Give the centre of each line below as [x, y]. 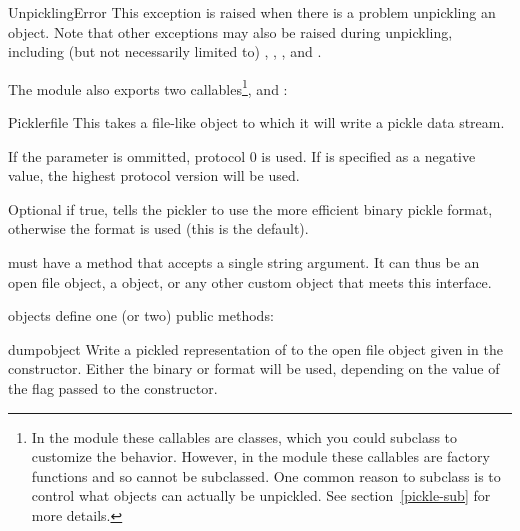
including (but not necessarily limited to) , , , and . [165, 51]
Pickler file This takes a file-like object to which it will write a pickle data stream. [256, 122]
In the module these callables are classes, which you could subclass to [244, 436]
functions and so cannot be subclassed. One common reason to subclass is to [266, 475]
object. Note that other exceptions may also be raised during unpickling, [230, 31]
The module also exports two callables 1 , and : [148, 87]
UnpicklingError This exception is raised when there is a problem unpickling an [252, 12]
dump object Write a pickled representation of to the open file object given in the [255, 348]
